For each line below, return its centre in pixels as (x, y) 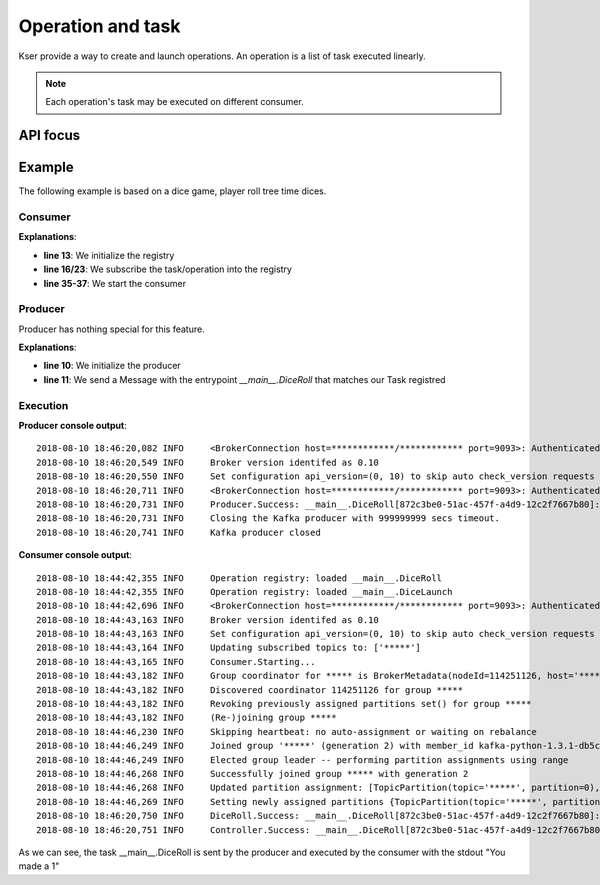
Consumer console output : (75, 555)
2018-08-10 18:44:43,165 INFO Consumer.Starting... (176, 661)
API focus (49, 135)
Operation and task (99, 26)
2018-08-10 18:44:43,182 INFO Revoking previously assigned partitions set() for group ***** (284, 704)
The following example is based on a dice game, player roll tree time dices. (172, 191)
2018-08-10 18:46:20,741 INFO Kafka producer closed (179, 532)
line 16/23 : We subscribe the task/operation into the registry (167, 269)
